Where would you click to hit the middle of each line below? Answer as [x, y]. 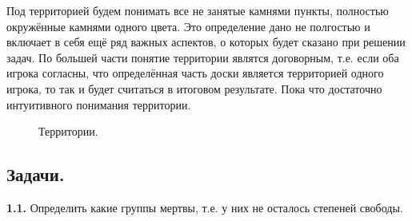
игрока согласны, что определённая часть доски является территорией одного [195, 73]
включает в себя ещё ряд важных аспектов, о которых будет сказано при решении [206, 42]
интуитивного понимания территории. [99, 104]
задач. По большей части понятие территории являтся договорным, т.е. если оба [203, 57]
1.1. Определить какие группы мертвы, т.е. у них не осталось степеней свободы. [205, 207]
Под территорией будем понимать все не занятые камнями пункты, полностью [198, 10]
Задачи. [36, 174]
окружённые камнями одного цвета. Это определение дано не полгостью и [188, 26]
